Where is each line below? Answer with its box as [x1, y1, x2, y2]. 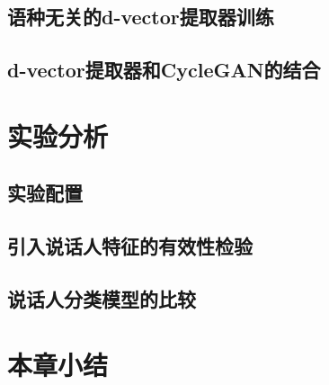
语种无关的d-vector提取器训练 [7, 3, 274, 31]
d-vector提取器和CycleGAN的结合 [7, 56, 321, 84]
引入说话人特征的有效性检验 [7, 232, 253, 260]
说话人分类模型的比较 [7, 284, 196, 312]
